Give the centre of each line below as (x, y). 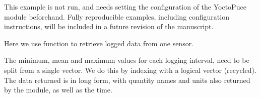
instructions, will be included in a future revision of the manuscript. (109, 26)
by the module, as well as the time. (58, 90)
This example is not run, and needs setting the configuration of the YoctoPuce (125, 7)
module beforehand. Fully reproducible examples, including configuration (117, 16)
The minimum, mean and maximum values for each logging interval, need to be (127, 60)
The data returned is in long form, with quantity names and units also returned (127, 80)
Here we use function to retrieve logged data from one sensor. (99, 43)
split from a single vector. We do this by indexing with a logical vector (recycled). (130, 70)
